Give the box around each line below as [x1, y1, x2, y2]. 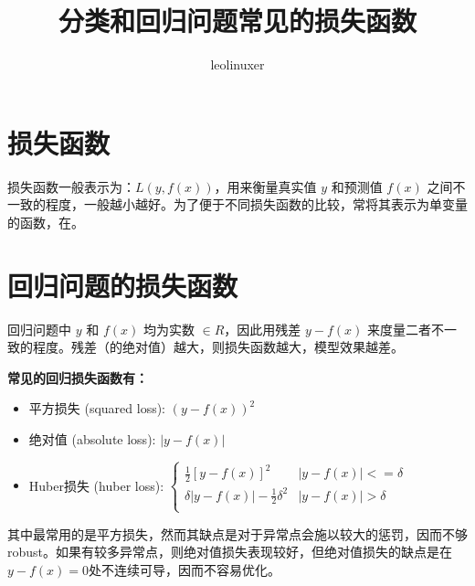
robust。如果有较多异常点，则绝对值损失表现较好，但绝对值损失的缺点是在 [7, 542, 453, 561]
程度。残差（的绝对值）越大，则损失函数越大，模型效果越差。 [32, 337, 404, 357]
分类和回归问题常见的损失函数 [58, 2, 417, 39]
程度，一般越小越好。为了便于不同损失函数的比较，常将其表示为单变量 [45, 195, 468, 214]
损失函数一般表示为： [7, 176, 135, 196]
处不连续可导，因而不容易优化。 [89, 559, 281, 579]
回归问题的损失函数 [7, 266, 238, 304]
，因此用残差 [224, 319, 301, 338]
